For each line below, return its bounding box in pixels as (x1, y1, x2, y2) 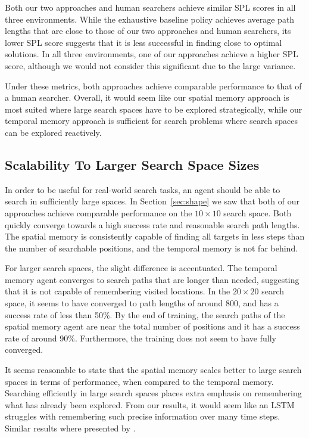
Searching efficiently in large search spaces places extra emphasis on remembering (5, 387, 302, 399)
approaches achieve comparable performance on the (5, 206, 192, 219)
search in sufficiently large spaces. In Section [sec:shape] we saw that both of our (5, 195, 299, 207)
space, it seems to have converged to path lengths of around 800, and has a (5, 297, 279, 309)
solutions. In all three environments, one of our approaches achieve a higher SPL (5, 48, 298, 60)
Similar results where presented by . (5, 422, 136, 434)
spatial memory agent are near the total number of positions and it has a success (5, 320, 300, 333)
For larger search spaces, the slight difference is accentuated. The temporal (5, 262, 277, 274)
